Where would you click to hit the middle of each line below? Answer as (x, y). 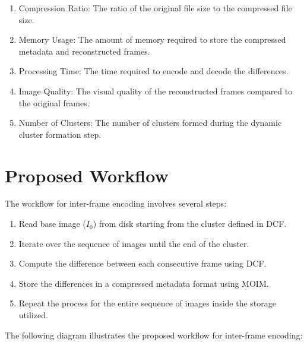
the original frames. (54, 102)
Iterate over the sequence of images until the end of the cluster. (134, 243)
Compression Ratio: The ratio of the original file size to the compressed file (155, 8)
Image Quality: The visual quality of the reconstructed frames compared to (156, 91)
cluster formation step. (60, 134)
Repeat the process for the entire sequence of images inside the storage (147, 303)
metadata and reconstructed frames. (84, 51)
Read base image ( (52, 224)
